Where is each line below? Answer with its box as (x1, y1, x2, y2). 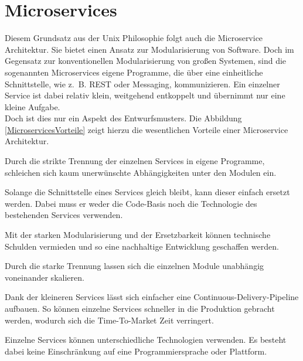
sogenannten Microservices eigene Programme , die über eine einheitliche (5, 66, 263, 78)
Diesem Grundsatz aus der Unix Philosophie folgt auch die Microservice (5, 32, 263, 44)
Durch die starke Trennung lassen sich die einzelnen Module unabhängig (5, 260, 264, 272)
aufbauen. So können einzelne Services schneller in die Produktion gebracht (5, 302, 275, 314)
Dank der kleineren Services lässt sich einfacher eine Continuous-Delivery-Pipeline (5, 291, 299, 303)
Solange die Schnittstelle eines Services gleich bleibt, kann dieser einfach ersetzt (5, 186, 290, 198)
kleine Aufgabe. (5, 100, 60, 113)
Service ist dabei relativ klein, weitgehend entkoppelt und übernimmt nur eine (5, 89, 285, 101)
